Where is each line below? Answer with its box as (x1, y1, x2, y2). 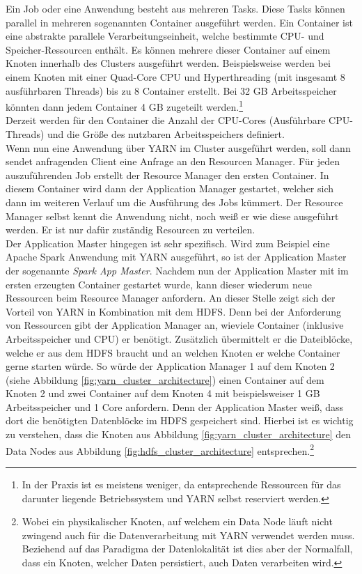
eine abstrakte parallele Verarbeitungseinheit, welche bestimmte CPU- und (6, 29, 324, 43)
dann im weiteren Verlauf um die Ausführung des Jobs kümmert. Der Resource (6, 194, 343, 209)
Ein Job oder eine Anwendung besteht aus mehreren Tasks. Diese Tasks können (6, 1, 345, 15)
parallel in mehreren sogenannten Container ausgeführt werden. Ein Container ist (6, 15, 353, 29)
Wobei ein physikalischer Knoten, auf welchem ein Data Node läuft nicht (22, 514, 333, 529)
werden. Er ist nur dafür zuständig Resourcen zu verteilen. (6, 222, 255, 237)
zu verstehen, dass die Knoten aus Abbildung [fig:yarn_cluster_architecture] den (6, 427, 352, 442)
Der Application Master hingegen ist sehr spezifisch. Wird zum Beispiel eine (6, 235, 330, 250)
